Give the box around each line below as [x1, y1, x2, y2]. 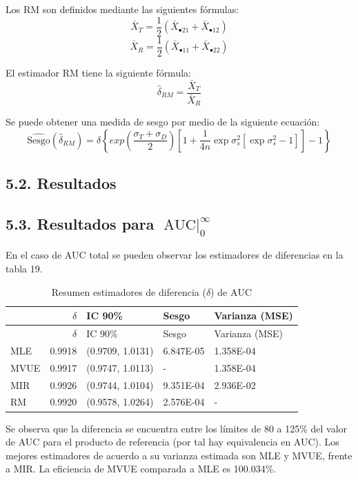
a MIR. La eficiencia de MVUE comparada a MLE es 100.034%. [6, 461, 277, 476]
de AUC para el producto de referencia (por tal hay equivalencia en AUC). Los [6, 434, 339, 449]
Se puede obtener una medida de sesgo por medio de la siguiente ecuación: [6, 114, 320, 129]
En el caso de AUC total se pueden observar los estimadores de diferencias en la [6, 248, 344, 262]
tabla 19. [6, 261, 43, 276]
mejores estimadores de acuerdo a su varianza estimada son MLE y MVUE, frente [6, 448, 352, 462]
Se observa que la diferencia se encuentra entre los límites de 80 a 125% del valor [6, 421, 348, 435]
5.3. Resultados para [6, 212, 155, 234]
